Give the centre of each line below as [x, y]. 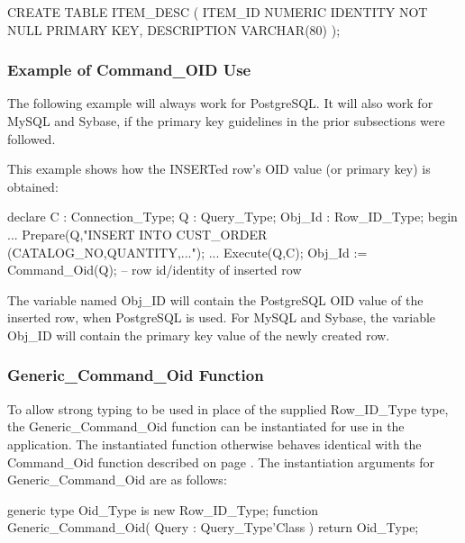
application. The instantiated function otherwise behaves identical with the [214, 443]
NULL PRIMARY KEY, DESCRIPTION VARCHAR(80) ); [174, 29]
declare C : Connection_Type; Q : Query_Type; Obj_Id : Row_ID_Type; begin [232, 217]
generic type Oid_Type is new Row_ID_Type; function [163, 509]
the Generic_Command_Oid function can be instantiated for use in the [206, 426]
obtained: [33, 186]
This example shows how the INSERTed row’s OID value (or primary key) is [219, 169]
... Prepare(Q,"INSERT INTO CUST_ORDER [137, 234]
